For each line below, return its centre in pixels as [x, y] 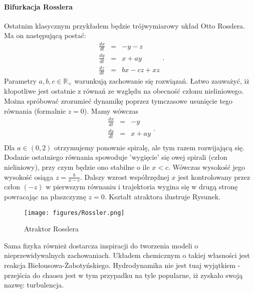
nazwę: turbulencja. [34, 285]
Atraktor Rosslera [51, 229]
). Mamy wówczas [111, 110]
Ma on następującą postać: [45, 35]
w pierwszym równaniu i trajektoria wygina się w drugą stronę [142, 187]
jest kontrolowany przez [214, 177]
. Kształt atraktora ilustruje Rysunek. [162, 196]
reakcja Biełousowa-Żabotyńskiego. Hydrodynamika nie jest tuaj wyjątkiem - [122, 265]
